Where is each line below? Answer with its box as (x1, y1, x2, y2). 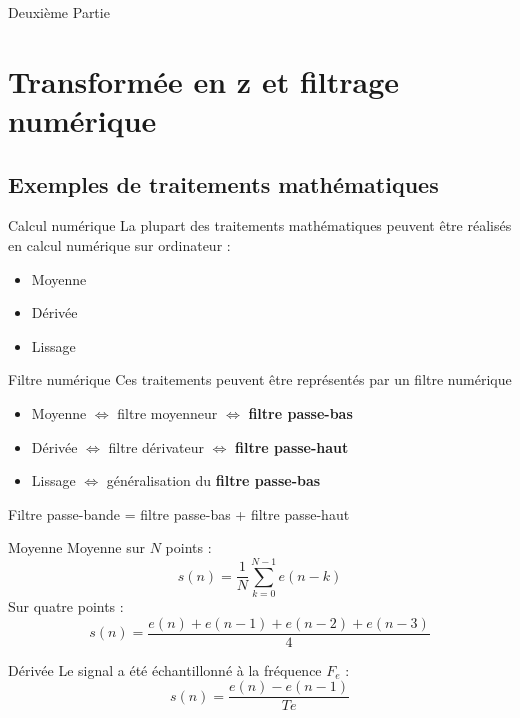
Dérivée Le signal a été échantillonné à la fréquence (8, 659, 322, 680)
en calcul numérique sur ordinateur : (8, 234, 231, 255)
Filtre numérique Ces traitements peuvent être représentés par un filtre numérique (8, 369, 512, 390)
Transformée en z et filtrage (8, 60, 400, 101)
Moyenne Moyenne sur (8, 537, 146, 558)
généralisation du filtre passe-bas (106, 470, 321, 491)
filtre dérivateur (108, 436, 204, 457)
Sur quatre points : (8, 596, 124, 617)
